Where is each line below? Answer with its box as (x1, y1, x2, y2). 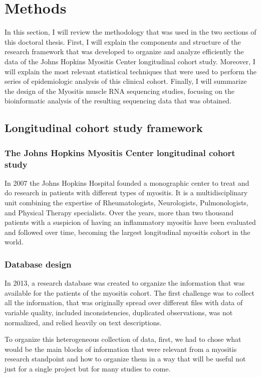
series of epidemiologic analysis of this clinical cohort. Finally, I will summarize (5, 76, 247, 86)
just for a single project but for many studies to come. (5, 363, 171, 373)
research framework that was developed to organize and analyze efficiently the (5, 46, 244, 57)
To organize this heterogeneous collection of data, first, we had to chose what (5, 334, 241, 344)
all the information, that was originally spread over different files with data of (5, 297, 243, 308)
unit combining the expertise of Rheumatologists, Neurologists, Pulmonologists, (5, 197, 248, 207)
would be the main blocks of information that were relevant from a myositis (5, 343, 237, 354)
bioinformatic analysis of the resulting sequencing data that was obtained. (5, 95, 231, 106)
